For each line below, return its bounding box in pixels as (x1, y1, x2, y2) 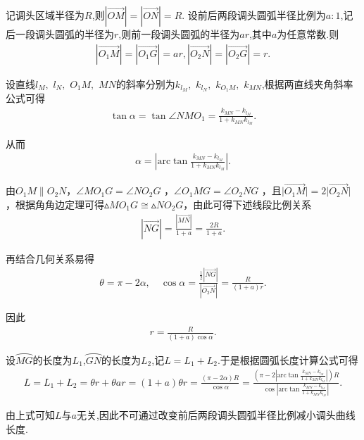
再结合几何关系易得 (6, 251, 94, 265)
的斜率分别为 (115, 76, 175, 91)
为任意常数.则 (277, 27, 339, 41)
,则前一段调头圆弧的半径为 (118, 27, 240, 41)
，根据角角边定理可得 (6, 196, 104, 211)
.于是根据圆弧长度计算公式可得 (217, 352, 358, 367)
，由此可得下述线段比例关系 (183, 196, 312, 211)
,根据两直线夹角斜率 (261, 76, 353, 91)
